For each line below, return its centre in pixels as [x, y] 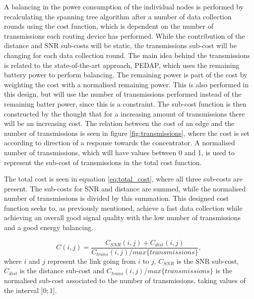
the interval [22, 290]
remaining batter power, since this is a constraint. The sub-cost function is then [125, 103]
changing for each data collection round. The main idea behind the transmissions [127, 55]
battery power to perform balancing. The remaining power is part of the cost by [126, 75]
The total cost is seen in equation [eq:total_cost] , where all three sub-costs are [123, 179]
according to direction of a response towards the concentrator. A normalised [120, 143]
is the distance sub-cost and [62, 270]
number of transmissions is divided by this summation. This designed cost [117, 198]
